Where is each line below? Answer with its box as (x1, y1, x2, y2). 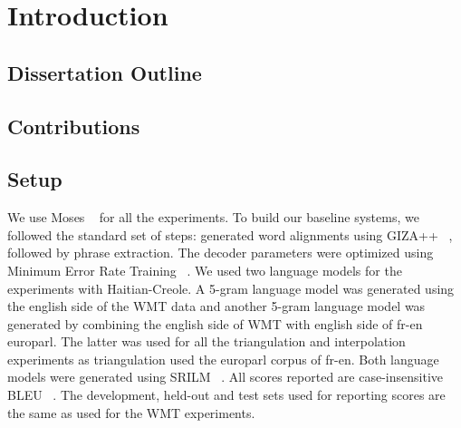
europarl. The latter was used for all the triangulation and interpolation (7, 332, 406, 351)
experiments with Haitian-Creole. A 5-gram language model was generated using (7, 278, 455, 297)
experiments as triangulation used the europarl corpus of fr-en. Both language (7, 349, 439, 368)
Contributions (7, 112, 140, 140)
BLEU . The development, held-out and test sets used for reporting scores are (7, 385, 446, 404)
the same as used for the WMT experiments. (7, 403, 255, 422)
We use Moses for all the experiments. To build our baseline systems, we (7, 208, 419, 227)
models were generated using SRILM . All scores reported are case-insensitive (7, 367, 443, 386)
